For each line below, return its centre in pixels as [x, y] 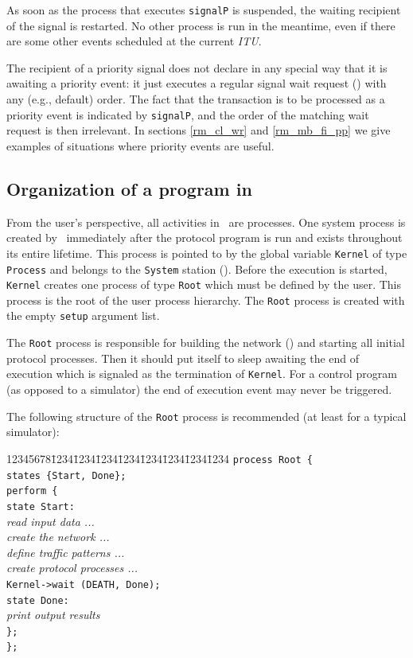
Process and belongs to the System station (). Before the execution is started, [197, 269]
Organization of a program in [129, 188]
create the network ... [58, 537]
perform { [32, 491]
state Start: [41, 506]
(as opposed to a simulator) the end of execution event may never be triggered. [199, 389]
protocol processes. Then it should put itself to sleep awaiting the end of [183, 358]
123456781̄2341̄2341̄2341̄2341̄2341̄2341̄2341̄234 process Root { [160, 458]
